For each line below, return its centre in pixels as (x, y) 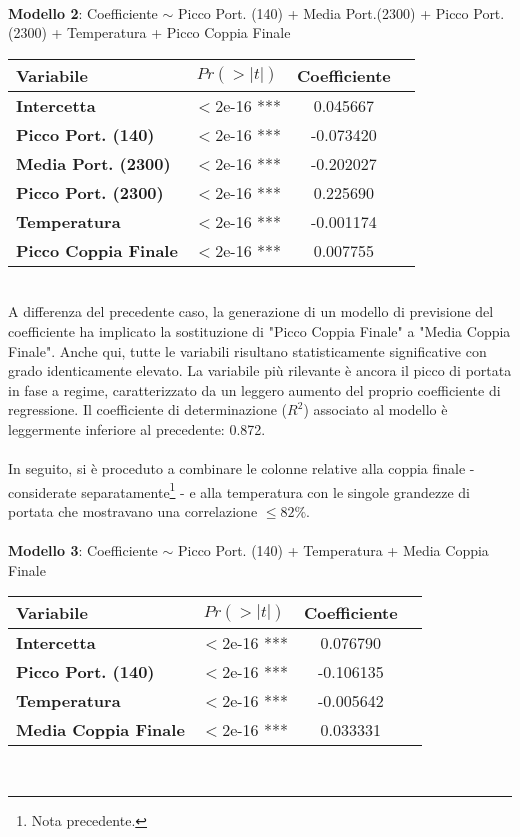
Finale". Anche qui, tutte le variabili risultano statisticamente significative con (247, 350)
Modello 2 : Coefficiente (83, 12)
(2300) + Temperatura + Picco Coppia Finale (149, 32)
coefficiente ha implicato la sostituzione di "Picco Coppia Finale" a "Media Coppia (259, 330)
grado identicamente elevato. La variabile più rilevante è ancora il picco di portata (260, 370)
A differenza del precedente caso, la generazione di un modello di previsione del (251, 311)
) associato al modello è (375, 409)
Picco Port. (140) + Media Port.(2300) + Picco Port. (341, 12)
